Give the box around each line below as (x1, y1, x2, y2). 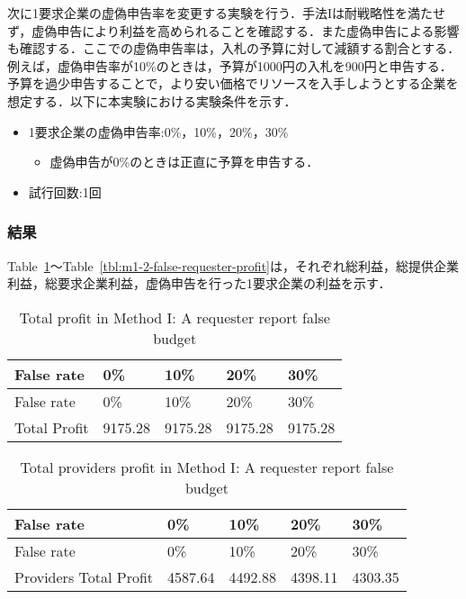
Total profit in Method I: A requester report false (19, 306, 330, 328)
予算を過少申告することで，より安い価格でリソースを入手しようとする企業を (7, 74, 459, 93)
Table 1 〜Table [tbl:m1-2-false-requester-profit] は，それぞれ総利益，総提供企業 (7, 256, 459, 275)
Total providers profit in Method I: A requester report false (20, 456, 394, 477)
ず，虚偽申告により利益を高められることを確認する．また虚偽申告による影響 (7, 21, 460, 40)
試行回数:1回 (28, 182, 102, 201)
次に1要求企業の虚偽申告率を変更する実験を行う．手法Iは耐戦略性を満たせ (7, 4, 445, 22)
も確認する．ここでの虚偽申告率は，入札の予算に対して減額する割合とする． (7, 39, 461, 58)
